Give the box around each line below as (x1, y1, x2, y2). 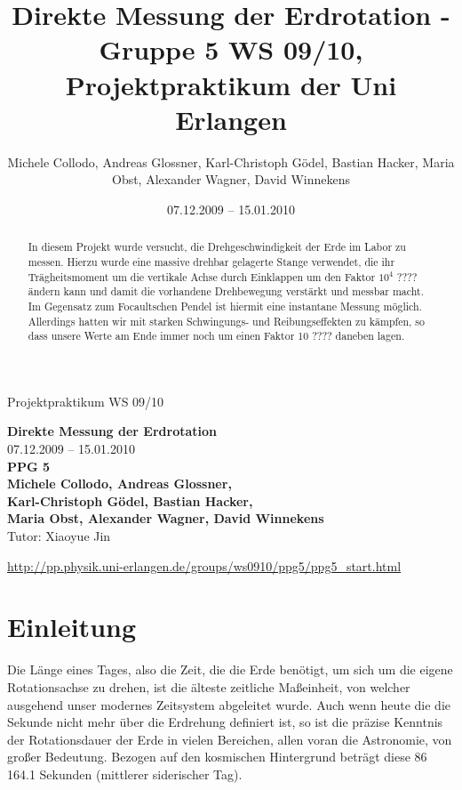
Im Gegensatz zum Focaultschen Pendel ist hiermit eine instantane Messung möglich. (28, 298, 422, 313)
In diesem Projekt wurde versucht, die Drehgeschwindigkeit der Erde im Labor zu (28, 239, 406, 254)
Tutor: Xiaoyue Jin (7, 527, 111, 545)
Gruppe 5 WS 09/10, (99, 31, 363, 68)
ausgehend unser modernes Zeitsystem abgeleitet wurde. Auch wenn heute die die (7, 695, 451, 713)
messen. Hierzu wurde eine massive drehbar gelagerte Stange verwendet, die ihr (28, 254, 395, 269)
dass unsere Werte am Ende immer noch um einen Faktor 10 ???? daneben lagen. (28, 328, 405, 343)
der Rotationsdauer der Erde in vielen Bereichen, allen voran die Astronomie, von (7, 730, 452, 748)
